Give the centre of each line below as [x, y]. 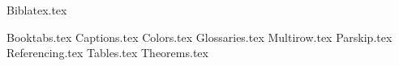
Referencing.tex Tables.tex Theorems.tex [107, 53]
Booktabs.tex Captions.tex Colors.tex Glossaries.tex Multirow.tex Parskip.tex [199, 37]
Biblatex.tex [37, 10]
